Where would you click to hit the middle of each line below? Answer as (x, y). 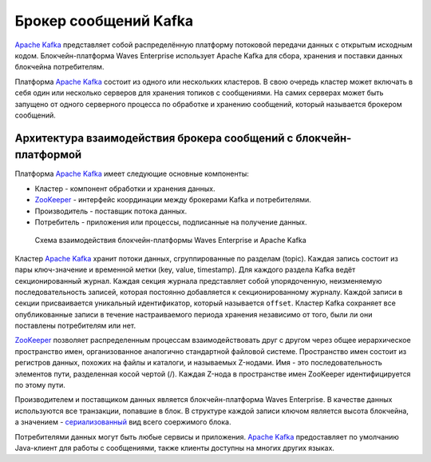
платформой (48, 155)
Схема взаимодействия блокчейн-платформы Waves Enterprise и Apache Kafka (170, 241)
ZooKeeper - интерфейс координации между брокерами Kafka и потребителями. (173, 200)
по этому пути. (40, 385)
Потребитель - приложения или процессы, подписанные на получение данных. (171, 222)
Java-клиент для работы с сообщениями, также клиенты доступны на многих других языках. (175, 448)
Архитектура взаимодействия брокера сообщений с (154, 138)
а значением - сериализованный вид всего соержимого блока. (123, 422)
